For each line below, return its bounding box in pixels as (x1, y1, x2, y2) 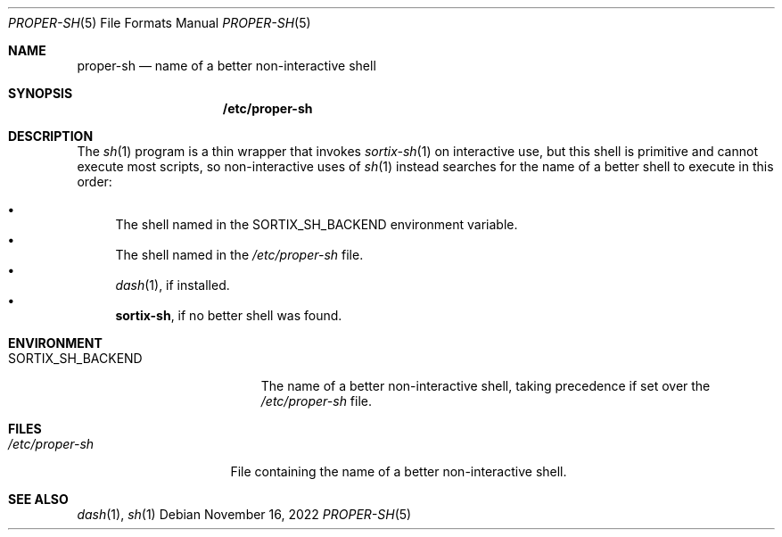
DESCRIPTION (8, 128, 94, 144)
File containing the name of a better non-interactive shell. (230, 464, 567, 479)
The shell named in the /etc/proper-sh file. (115, 247, 364, 262)
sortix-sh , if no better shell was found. (115, 308, 342, 323)
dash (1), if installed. (115, 277, 230, 293)
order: (77, 174, 112, 189)
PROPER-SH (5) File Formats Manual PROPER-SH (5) (8, 15, 311, 30)
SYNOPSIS (8, 86, 73, 101)
